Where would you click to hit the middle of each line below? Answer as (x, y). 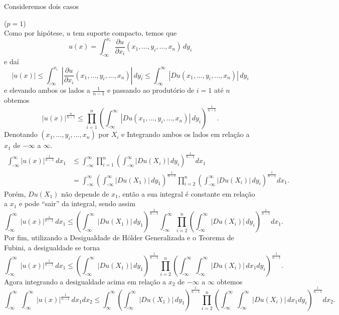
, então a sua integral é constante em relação (187, 193)
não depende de (85, 193)
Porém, (15, 193)
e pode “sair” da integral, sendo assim (77, 203)
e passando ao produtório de (151, 90)
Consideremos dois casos (41, 6)
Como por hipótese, (34, 33)
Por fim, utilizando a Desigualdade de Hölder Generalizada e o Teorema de (119, 238)
